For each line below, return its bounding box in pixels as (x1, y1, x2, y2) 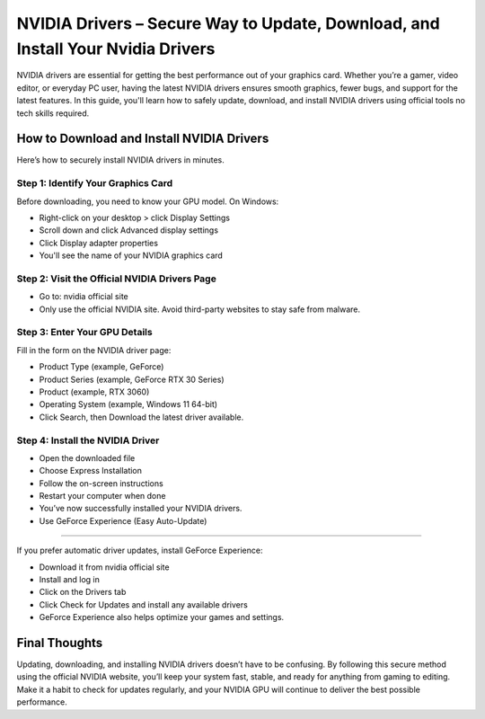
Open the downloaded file (39, 452, 136, 463)
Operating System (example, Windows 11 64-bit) (39, 399, 218, 410)
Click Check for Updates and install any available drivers (39, 599, 249, 610)
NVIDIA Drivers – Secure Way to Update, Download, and (16, 13, 440, 33)
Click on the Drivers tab (39, 587, 127, 598)
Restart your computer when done (39, 491, 166, 502)
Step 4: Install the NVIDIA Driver (16, 434, 160, 447)
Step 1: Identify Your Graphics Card (16, 177, 173, 190)
